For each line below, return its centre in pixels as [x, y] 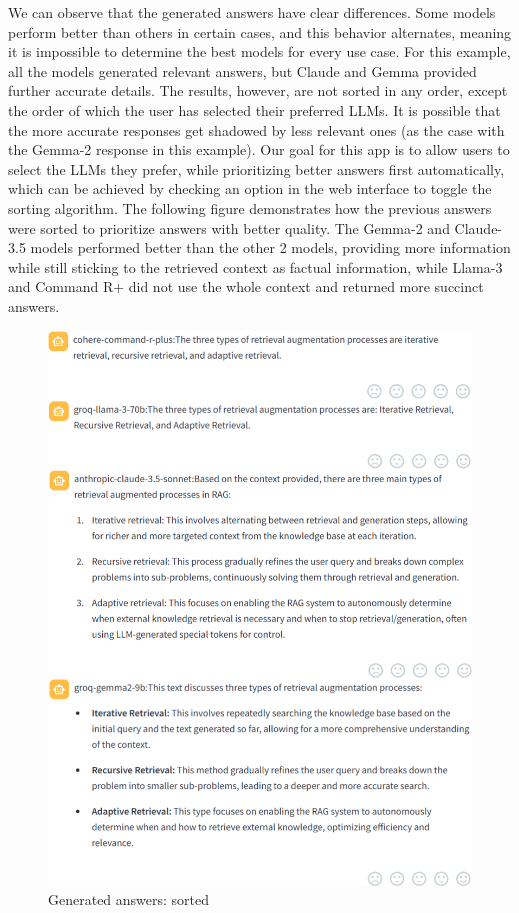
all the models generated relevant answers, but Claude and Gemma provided [242, 70]
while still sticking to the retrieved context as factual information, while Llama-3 [255, 266]
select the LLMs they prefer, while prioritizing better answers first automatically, [256, 168]
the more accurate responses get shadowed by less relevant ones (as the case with [256, 129]
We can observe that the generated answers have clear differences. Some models [252, 12]
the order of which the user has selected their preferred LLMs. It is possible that [254, 109]
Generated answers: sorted [129, 899]
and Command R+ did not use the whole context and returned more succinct [246, 286]
